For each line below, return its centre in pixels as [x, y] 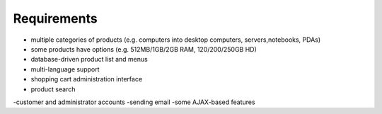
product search [53, 89]
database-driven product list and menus [89, 59]
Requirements [56, 18]
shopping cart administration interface [87, 79]
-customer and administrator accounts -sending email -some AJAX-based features [134, 102]
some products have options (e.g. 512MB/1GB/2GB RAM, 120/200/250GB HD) [144, 49]
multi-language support [65, 69]
